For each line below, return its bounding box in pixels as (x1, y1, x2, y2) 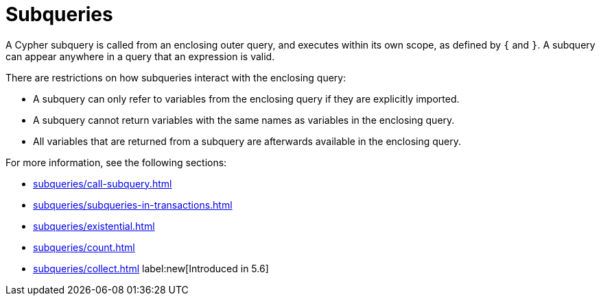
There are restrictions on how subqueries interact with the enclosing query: (5, 71, 346, 83)
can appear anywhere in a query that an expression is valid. (5, 50, 275, 62)
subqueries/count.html (33, 241, 135, 253)
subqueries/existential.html (33, 220, 155, 232)
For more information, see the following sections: (5, 156, 227, 168)
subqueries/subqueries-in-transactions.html (33, 198, 233, 211)
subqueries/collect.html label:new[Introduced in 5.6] (33, 262, 269, 274)
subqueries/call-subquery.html (33, 177, 172, 189)
